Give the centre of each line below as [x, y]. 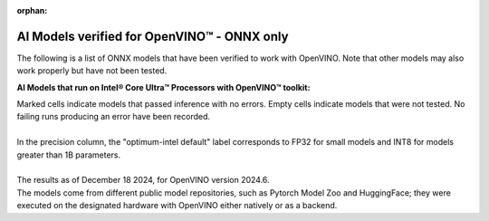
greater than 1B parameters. [69, 155]
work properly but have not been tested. [92, 71]
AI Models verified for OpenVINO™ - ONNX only [153, 36]
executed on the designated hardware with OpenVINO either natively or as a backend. [177, 206]
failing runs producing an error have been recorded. [114, 117]
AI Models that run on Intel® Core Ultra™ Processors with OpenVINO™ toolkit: [163, 87]
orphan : [32, 10]
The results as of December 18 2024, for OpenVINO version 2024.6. [144, 180]
